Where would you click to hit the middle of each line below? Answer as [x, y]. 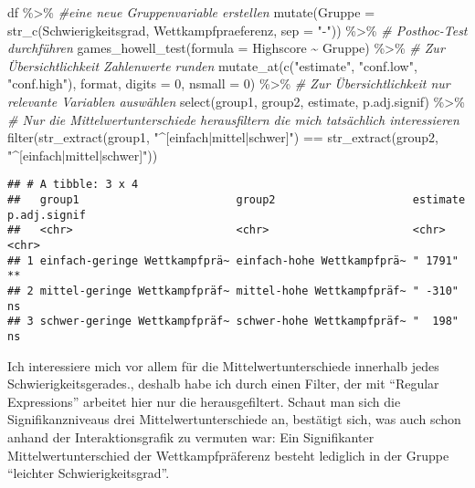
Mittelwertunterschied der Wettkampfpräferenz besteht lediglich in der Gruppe [228, 455]
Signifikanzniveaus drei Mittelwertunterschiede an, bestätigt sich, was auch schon [234, 419]
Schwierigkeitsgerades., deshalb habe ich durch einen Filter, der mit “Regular [223, 384]
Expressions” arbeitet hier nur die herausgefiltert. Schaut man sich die [204, 401]
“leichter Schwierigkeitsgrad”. [89, 473]
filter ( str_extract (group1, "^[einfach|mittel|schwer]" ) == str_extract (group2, [223, 137]
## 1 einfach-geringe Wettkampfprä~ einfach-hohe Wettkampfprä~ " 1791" [233, 260]
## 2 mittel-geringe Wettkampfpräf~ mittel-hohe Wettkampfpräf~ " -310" [233, 291]
